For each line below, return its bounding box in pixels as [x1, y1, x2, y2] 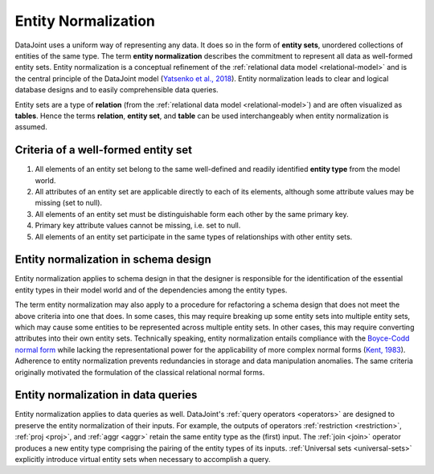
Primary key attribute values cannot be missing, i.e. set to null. [35, 221, 241, 231]
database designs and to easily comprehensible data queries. [14, 85, 219, 95]
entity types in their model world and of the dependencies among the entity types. [14, 285, 288, 295]
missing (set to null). [35, 198, 103, 208]
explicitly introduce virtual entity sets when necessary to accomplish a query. [14, 455, 271, 464]
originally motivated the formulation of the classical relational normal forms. [14, 367, 265, 377]
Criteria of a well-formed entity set [14, 143, 193, 157]
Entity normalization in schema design [14, 253, 212, 267]
